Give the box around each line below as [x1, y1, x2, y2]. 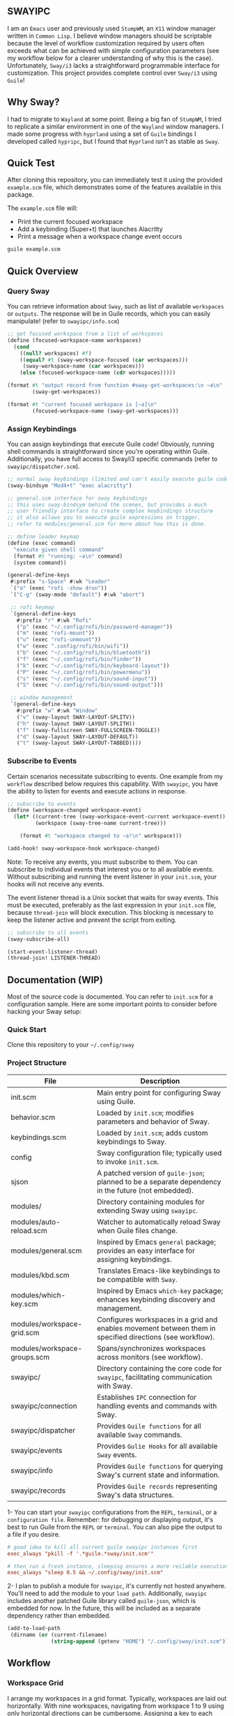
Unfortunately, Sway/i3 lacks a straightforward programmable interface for [7, 61, 221, 69]
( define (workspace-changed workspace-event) [7, 807, 141, 814]
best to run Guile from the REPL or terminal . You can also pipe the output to [7, 1523, 223, 1531]
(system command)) [13, 559, 68, 566]
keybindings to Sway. [96, 1137, 167, 1147]
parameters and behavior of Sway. [96, 1117, 210, 1126]
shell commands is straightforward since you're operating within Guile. [7, 447, 210, 456]
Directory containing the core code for [96, 1364, 222, 1373]
